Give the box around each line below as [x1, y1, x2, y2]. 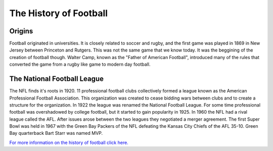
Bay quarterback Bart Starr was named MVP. [9, 130, 103, 136]
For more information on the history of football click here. [9, 139, 128, 145]
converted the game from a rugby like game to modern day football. [9, 61, 151, 68]
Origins [9, 27, 33, 35]
